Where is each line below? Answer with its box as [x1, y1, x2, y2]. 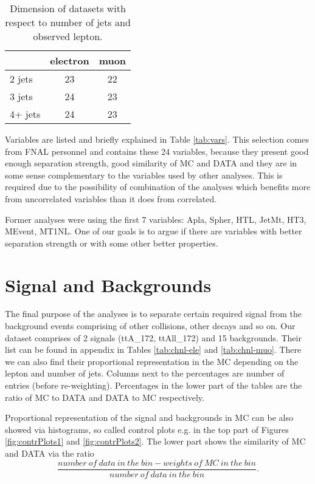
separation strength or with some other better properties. [5, 236, 218, 249]
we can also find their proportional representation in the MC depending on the [5, 355, 299, 367]
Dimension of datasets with [10, 1, 126, 15]
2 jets [10, 72, 33, 86]
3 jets [10, 89, 33, 103]
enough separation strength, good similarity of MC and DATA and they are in [5, 157, 297, 169]
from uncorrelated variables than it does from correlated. [5, 192, 217, 205]
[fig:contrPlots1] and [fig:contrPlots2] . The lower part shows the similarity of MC [5, 435, 306, 448]
